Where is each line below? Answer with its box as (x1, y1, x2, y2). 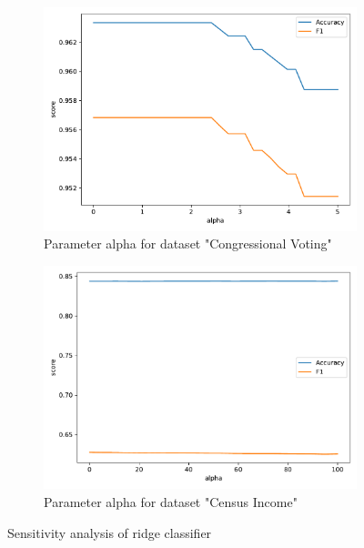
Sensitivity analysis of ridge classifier (7, 523, 212, 542)
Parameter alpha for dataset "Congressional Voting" (44, 234, 332, 253)
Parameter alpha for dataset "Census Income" (44, 492, 298, 511)
